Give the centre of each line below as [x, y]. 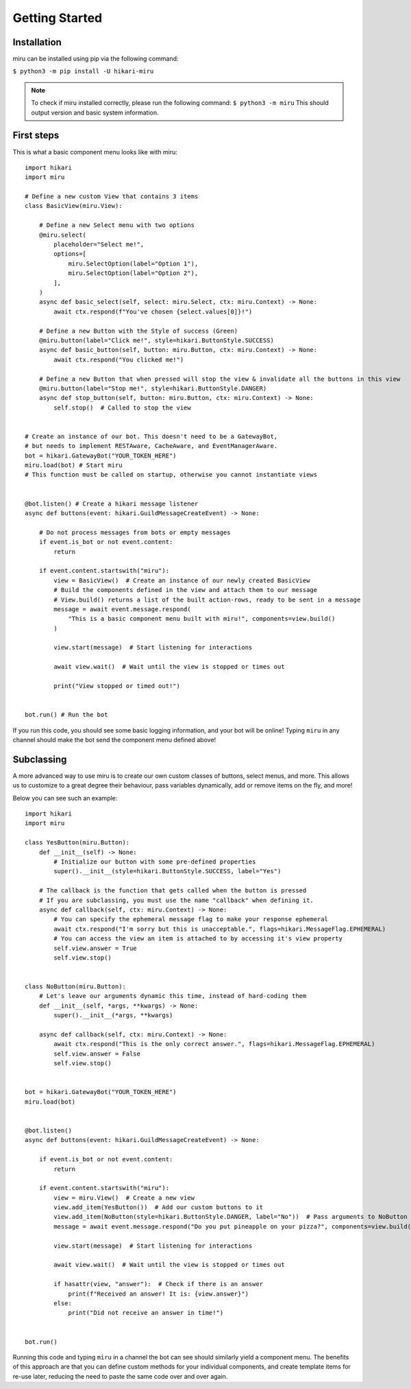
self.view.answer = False [97, 1054]
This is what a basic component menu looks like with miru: [95, 152]
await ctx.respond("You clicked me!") [119, 359]
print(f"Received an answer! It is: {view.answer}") [159, 1294]
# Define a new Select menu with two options [117, 225]
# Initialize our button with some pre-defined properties [155, 862]
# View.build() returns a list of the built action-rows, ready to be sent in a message [207, 599]
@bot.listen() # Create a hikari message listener [112, 503]
